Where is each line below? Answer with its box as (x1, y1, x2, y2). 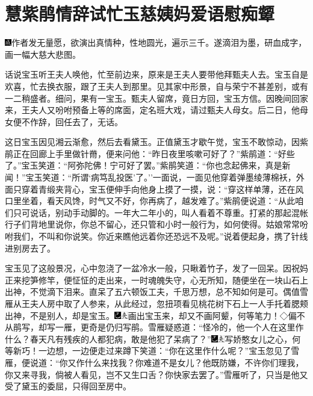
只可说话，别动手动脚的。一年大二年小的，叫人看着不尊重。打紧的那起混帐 (13, 206, 308, 218)
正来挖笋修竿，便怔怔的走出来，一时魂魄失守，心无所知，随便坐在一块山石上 (5, 273, 308, 286)
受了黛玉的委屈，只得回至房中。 (5, 380, 131, 392)
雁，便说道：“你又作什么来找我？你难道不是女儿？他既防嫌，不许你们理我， (5, 356, 304, 368)
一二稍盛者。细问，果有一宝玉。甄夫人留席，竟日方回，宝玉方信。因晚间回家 (5, 91, 308, 104)
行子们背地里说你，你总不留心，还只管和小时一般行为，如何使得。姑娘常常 (5, 218, 300, 230)
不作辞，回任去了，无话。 (21, 115, 123, 128)
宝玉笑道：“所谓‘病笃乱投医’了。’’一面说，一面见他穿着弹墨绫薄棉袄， (25, 171, 296, 184)
